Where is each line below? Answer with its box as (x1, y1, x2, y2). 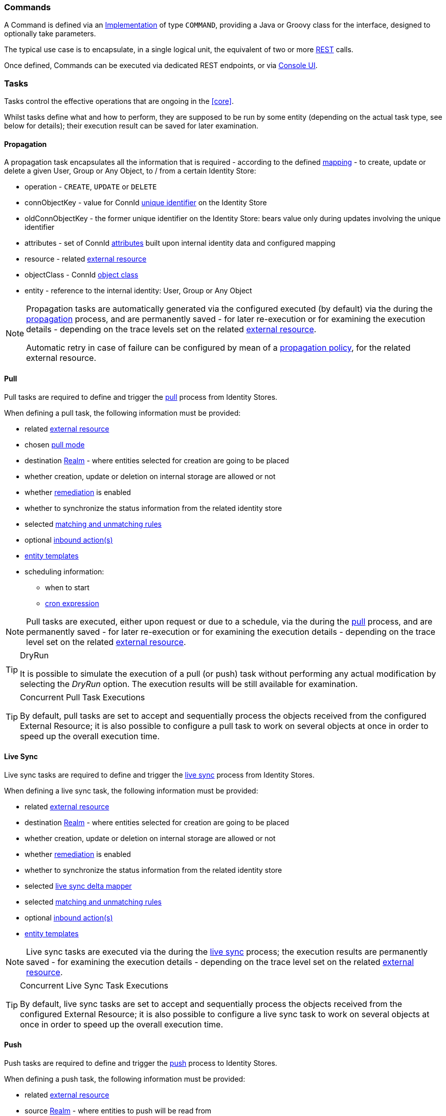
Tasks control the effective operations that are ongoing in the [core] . (4, 97, 234, 106)
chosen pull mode (25, 440, 85, 449)
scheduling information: (25, 567, 104, 576)
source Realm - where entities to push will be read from (25, 1106, 212, 1115)
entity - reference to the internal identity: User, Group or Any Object (25, 286, 252, 295)
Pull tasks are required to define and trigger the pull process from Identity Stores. (4, 392, 278, 401)
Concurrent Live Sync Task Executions (20, 980, 169, 991)
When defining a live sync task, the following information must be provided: (4, 786, 258, 795)
